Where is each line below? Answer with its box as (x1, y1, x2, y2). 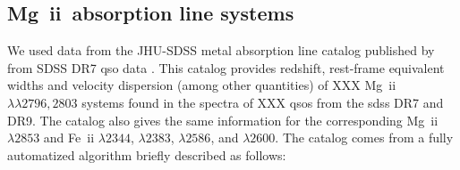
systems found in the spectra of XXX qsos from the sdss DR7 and (81, 93, 444, 111)
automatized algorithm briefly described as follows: (7, 145, 286, 164)
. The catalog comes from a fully (275, 128, 454, 147)
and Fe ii (43, 128, 95, 147)
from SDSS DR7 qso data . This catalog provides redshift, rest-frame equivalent (7, 58, 445, 77)
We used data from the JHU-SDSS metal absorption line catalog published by (7, 41, 435, 60)
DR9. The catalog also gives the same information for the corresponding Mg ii (7, 110, 439, 129)
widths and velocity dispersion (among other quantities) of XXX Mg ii (7, 76, 396, 94)
